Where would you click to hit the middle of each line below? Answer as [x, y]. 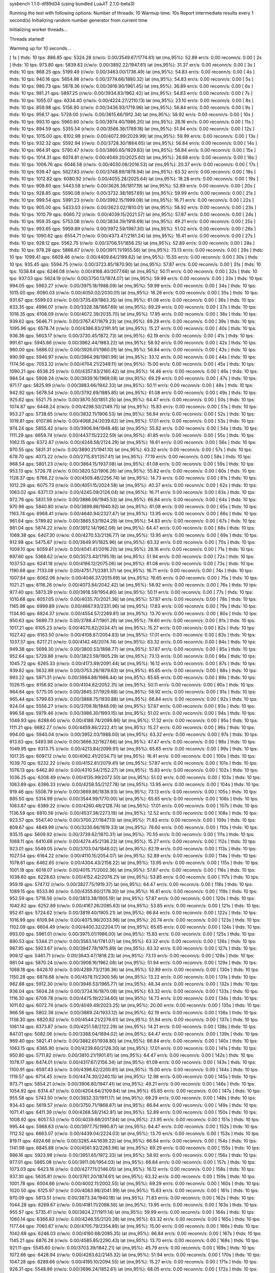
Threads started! [27, 39]
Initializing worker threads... [38, 30]
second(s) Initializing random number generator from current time [78, 20]
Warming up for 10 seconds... [40, 48]
